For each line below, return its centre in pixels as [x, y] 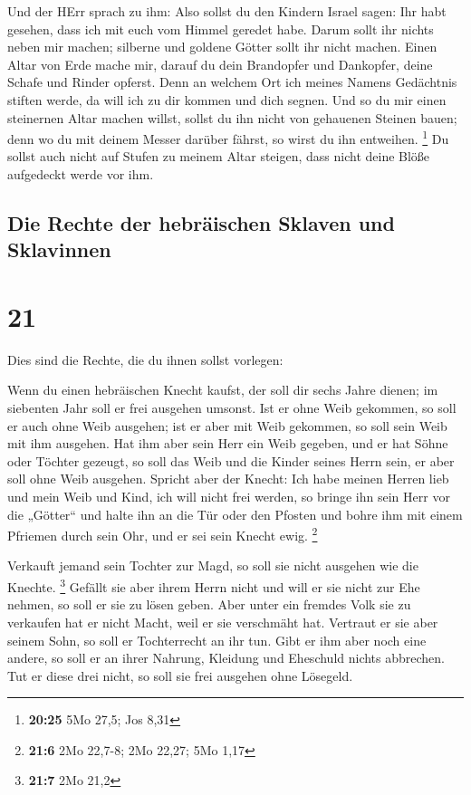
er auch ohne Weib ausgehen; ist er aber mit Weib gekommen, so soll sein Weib [227, 425]
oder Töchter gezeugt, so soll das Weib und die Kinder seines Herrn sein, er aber [231, 460]
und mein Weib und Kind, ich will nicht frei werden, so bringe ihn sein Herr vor [229, 497]
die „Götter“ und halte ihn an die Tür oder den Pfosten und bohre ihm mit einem [235, 514]
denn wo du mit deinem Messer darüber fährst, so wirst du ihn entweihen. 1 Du [228, 137]
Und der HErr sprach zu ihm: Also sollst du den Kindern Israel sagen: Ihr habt [227, 11]
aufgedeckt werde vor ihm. [81, 174]
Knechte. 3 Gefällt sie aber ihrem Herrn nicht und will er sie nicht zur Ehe [214, 585]
